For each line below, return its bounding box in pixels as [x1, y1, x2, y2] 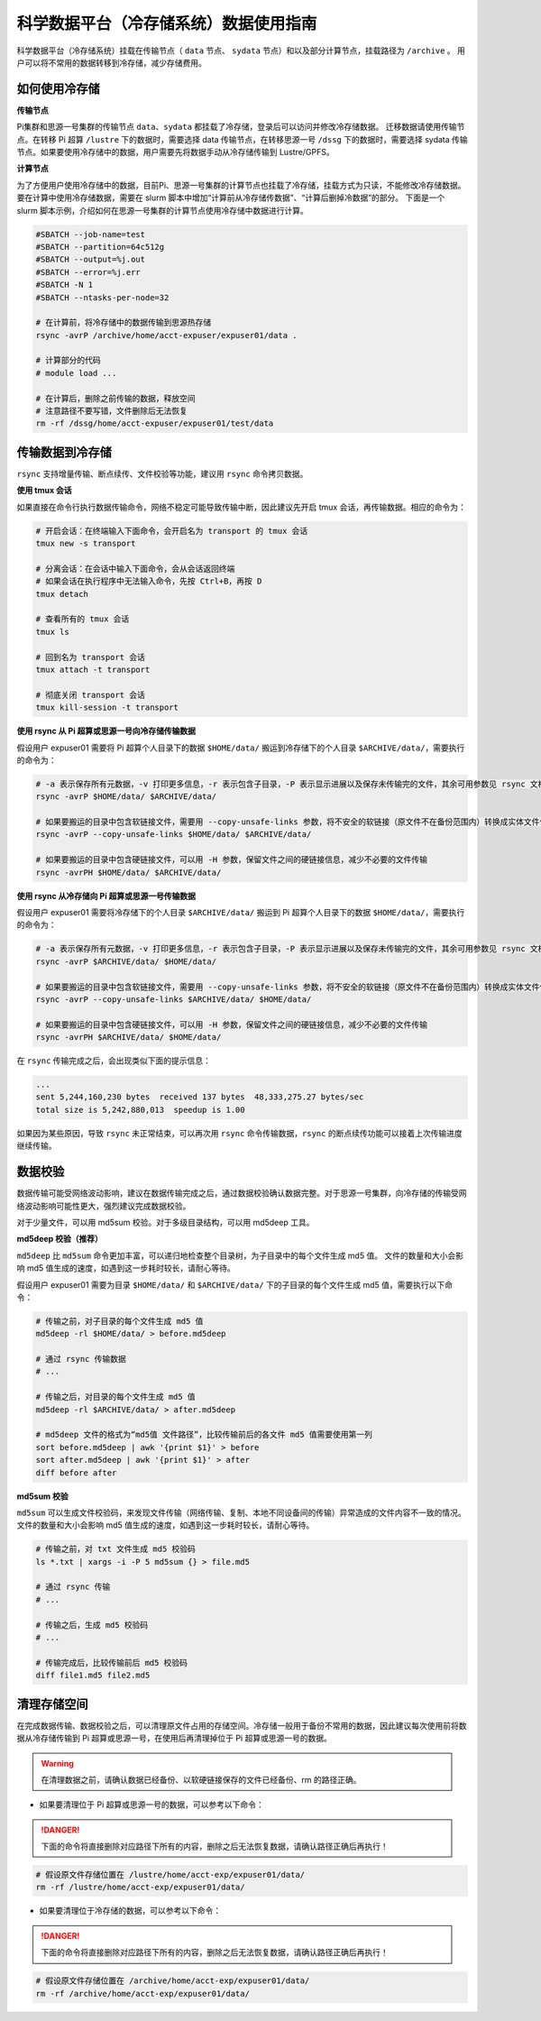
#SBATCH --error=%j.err [35, 267, 142, 277]
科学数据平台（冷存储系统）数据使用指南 [16, 14, 317, 33]
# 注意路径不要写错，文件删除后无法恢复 [35, 406, 188, 417]
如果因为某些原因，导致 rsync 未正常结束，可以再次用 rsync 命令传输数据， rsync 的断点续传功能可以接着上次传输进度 [16, 1127, 463, 1138]
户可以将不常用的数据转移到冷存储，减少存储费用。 [16, 57, 206, 68]
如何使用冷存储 [16, 81, 100, 96]
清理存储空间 [16, 1696, 88, 1712]
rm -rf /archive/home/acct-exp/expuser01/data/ [35, 1989, 250, 1998]
